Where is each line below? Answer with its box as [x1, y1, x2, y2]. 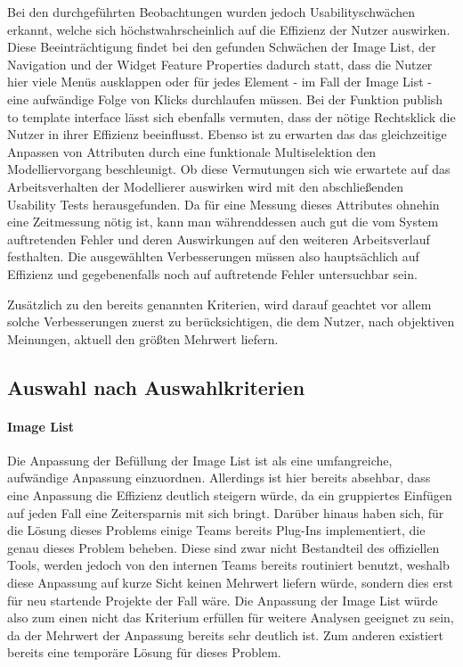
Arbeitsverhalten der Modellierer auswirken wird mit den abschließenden [7, 177, 404, 195]
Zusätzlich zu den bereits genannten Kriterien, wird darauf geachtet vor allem [7, 294, 432, 313]
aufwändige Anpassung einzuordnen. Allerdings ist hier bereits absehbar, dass [7, 468, 431, 487]
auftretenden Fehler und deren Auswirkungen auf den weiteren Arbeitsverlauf [7, 229, 430, 248]
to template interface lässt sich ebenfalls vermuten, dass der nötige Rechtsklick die [7, 107, 456, 126]
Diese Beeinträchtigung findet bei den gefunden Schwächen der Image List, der [7, 37, 436, 56]
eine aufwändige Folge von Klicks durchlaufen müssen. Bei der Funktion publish [7, 89, 443, 108]
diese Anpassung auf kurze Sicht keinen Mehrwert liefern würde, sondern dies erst [7, 573, 453, 592]
